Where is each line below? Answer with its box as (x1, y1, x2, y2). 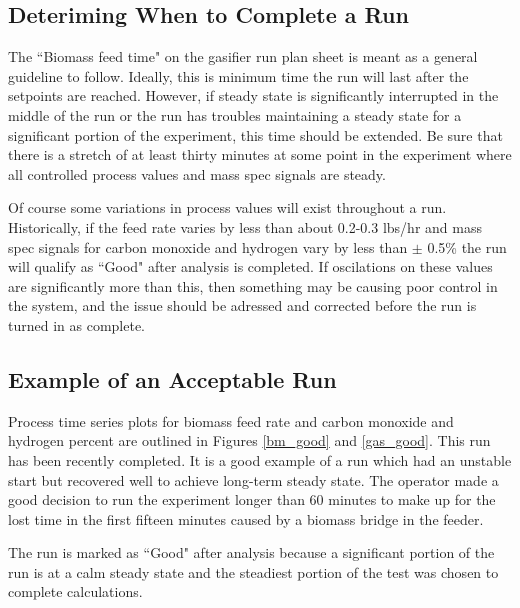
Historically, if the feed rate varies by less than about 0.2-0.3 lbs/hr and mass (8, 216, 482, 237)
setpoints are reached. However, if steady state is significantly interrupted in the (8, 85, 499, 106)
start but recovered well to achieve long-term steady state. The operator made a (8, 469, 499, 490)
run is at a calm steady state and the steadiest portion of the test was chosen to (8, 561, 499, 582)
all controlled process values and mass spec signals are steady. (8, 163, 386, 184)
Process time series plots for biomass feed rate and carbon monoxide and (8, 410, 454, 431)
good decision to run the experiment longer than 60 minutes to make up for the (8, 489, 496, 510)
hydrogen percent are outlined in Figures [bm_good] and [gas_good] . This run (8, 430, 491, 451)
